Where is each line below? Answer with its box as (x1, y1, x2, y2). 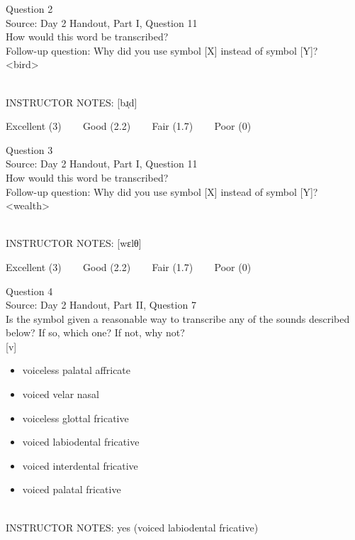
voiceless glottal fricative (22, 410, 129, 425)
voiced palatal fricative (22, 482, 121, 497)
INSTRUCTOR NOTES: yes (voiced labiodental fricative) (6, 519, 259, 534)
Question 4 (6, 283, 53, 298)
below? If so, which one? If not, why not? (6, 325, 185, 340)
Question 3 (6, 142, 53, 157)
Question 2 (6, 1, 53, 16)
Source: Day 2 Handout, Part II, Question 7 (6, 297, 196, 312)
